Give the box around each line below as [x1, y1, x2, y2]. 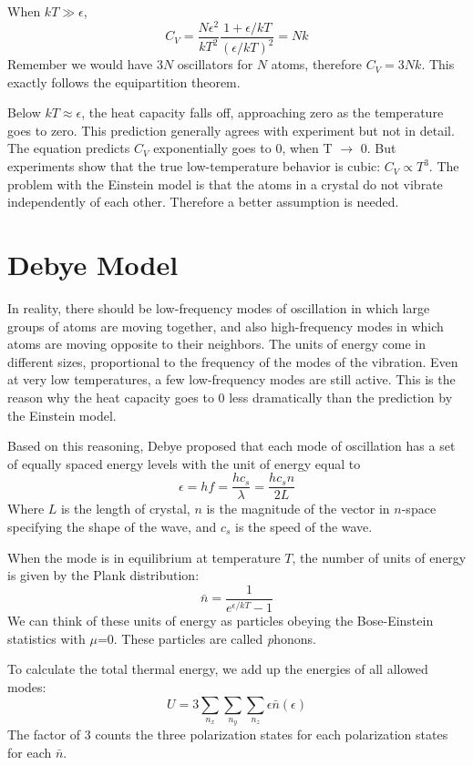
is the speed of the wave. [234, 516, 373, 535]
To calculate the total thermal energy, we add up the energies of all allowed [7, 659, 428, 678]
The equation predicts [7, 138, 130, 158]
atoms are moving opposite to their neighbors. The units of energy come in [7, 334, 426, 353]
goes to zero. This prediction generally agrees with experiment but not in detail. [7, 120, 455, 139]
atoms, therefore [271, 55, 363, 74]
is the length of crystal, [60, 499, 190, 518]
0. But [360, 138, 396, 158]
